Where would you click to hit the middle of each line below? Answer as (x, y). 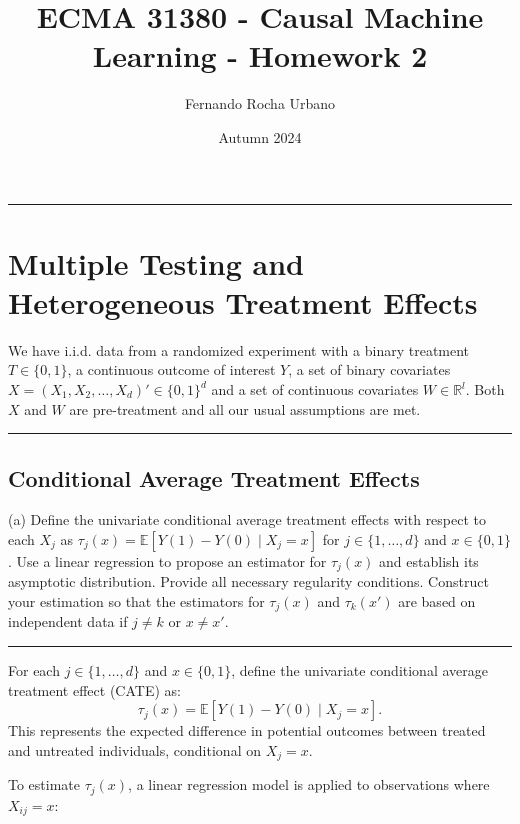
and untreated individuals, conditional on (134, 749)
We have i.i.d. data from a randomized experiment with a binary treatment (239, 349)
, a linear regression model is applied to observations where (309, 784)
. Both (485, 389)
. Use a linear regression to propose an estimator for (167, 560)
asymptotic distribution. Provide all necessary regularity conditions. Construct (248, 581)
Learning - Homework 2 (260, 55)
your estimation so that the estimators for (136, 601)
